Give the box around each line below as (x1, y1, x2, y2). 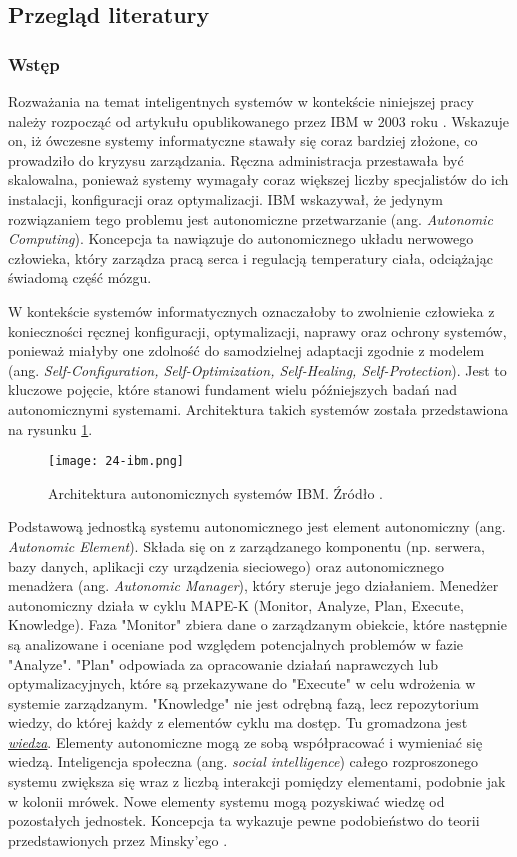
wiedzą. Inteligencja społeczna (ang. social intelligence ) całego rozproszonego (8, 751, 479, 772)
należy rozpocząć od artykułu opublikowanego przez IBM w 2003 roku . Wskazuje (8, 110, 509, 131)
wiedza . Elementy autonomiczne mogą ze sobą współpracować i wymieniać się (8, 731, 483, 752)
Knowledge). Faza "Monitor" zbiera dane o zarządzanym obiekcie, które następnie (8, 614, 507, 635)
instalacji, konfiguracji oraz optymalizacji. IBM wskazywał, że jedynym (8, 188, 443, 209)
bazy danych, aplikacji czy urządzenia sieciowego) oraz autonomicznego (8, 555, 445, 576)
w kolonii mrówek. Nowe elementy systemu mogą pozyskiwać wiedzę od (8, 790, 445, 811)
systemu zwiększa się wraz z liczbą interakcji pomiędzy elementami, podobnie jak (8, 771, 506, 792)
